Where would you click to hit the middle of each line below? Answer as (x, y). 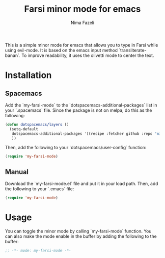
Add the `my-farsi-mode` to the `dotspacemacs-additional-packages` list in (81, 105)
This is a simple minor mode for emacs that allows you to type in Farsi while (82, 45)
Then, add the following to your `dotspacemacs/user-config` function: (76, 148)
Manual (17, 172)
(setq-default (24, 129)
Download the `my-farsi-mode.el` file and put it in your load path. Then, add (82, 184)
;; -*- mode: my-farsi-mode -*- (38, 250)
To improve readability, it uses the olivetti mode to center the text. (88, 55)
